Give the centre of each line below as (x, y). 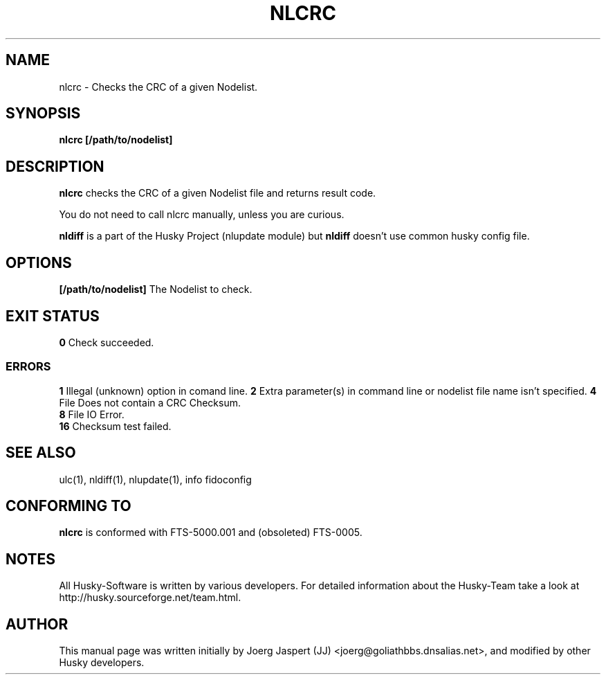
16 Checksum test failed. (115, 426)
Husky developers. (102, 663)
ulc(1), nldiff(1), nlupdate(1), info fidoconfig (155, 479)
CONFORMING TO (68, 505)
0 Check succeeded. (107, 342)
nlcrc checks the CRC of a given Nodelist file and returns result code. (218, 193)
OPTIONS (39, 262)
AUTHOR (37, 624)
